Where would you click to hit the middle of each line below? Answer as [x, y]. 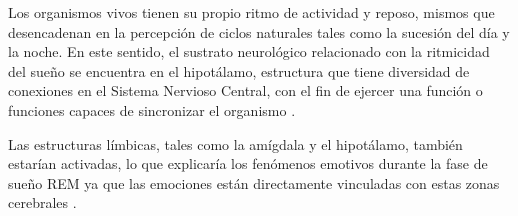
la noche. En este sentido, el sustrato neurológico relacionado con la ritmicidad [249, 51]
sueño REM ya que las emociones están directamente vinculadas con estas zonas [254, 182]
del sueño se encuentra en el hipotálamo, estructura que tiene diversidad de [239, 70]
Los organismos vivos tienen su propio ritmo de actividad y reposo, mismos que [251, 12]
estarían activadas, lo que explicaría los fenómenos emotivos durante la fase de [248, 163]
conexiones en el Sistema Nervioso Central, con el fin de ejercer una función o [245, 90]
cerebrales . [42, 202]
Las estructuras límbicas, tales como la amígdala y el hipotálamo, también [235, 143]
